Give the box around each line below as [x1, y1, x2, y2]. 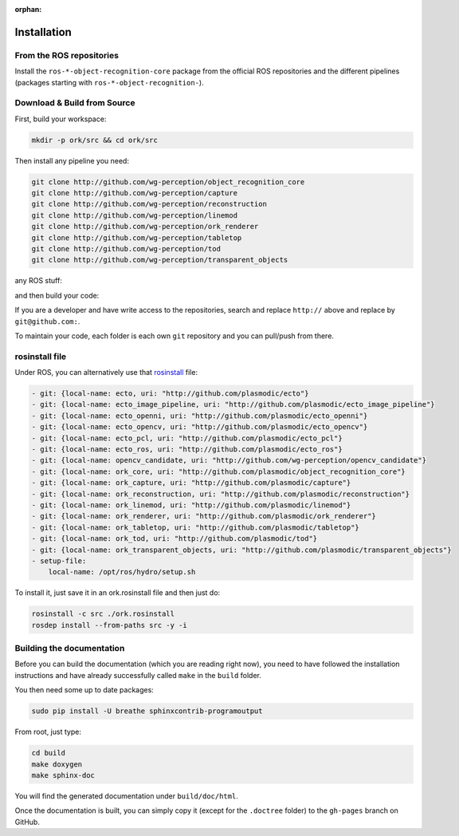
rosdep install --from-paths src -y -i [31, 621, 187, 629]
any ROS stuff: [14, 276, 63, 286]
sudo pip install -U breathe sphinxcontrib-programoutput [31, 707, 263, 716]
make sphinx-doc [31, 771, 96, 779]
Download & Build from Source [14, 97, 135, 108]
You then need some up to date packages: [14, 685, 155, 695]
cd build [31, 748, 66, 758]
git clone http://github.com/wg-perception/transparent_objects [31, 255, 288, 265]
